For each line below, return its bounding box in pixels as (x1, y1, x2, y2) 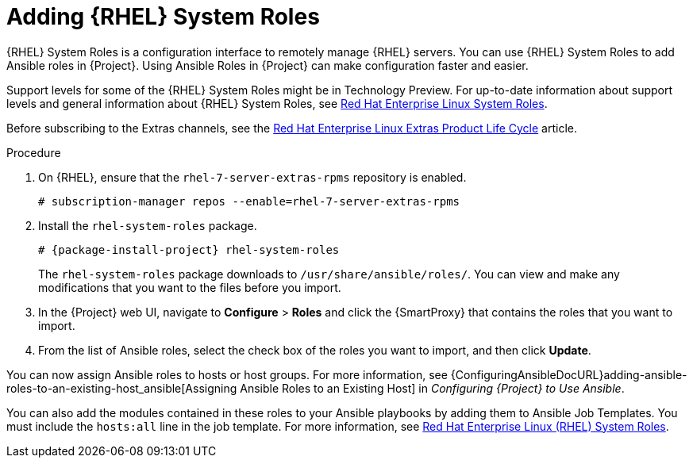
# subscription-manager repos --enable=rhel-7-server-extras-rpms (38, 194, 460, 208)
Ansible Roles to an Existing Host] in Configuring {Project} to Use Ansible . (240, 381, 625, 395)
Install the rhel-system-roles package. (38, 218, 257, 232)
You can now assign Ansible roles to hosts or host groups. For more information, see (6, 367, 448, 382)
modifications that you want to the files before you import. (38, 280, 341, 294)
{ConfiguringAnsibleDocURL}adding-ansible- (450, 367, 687, 382)
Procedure (6, 145, 61, 159)
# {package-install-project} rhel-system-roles (38, 243, 340, 256)
